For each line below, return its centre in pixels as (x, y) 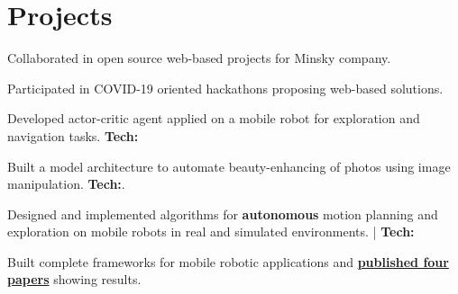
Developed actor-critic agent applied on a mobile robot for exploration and (214, 118)
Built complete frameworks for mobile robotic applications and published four (228, 261)
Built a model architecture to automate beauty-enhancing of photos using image (229, 166)
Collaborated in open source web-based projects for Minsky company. (199, 58)
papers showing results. (74, 279)
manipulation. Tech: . (66, 184)
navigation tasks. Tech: (73, 135)
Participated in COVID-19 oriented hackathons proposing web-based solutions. (225, 88)
